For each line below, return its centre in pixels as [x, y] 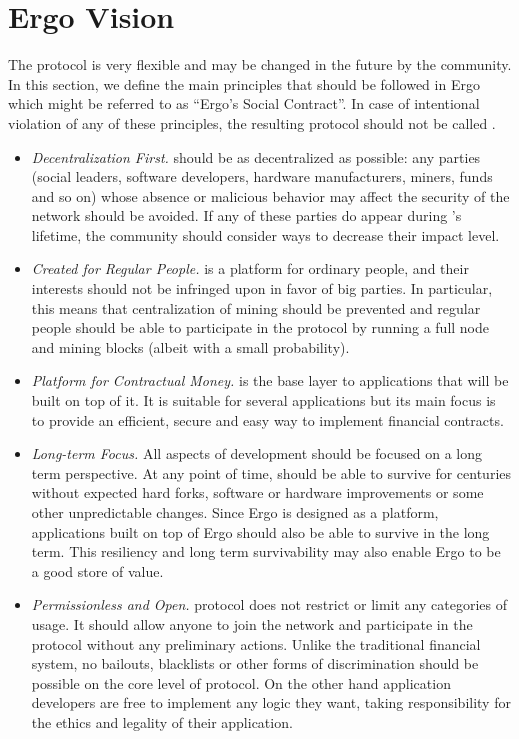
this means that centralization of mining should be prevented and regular [256, 307]
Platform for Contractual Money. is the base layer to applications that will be [270, 380]
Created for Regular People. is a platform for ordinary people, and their [250, 268]
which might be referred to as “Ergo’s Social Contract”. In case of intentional [244, 103]
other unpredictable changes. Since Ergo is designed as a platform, [235, 512]
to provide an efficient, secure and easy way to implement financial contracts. [267, 419]
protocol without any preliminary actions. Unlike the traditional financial [256, 643]
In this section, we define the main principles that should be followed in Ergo [244, 83]
